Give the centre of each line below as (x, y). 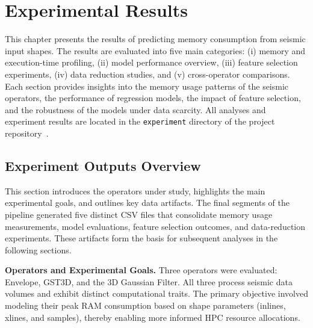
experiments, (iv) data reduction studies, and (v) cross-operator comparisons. (147, 74)
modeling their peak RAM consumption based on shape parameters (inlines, (145, 305)
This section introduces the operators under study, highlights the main (135, 190)
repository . (27, 133)
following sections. (38, 249)
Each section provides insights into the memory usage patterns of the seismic (147, 86)
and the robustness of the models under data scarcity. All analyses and (135, 109)
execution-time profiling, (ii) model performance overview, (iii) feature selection (151, 62)
